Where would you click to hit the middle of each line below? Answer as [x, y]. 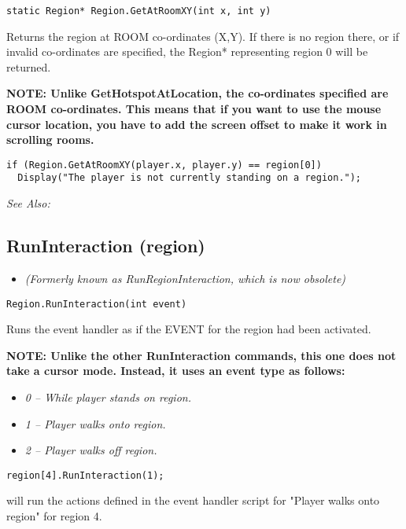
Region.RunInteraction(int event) [97, 304]
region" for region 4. [54, 515]
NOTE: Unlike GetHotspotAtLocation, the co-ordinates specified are [197, 93]
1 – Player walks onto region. [95, 423]
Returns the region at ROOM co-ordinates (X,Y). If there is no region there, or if [203, 36]
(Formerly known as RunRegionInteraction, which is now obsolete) [185, 278]
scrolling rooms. [50, 140]
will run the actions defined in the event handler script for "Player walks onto [193, 500]
